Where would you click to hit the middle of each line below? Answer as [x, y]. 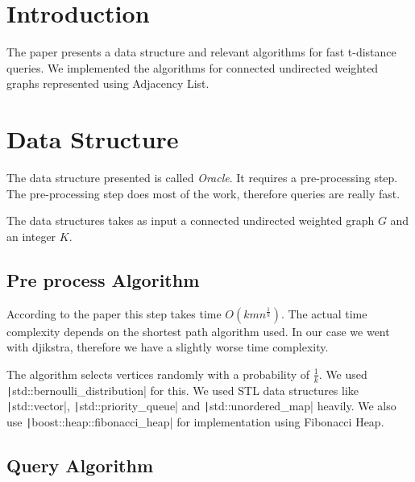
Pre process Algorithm [103, 279]
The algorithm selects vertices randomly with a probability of [158, 374]
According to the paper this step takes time [114, 313]
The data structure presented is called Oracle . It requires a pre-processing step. [202, 178]
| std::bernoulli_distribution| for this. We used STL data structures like [183, 390]
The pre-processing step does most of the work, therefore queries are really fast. [203, 193]
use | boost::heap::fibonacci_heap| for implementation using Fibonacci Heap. [195, 421]
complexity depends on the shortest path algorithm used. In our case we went [198, 331]
